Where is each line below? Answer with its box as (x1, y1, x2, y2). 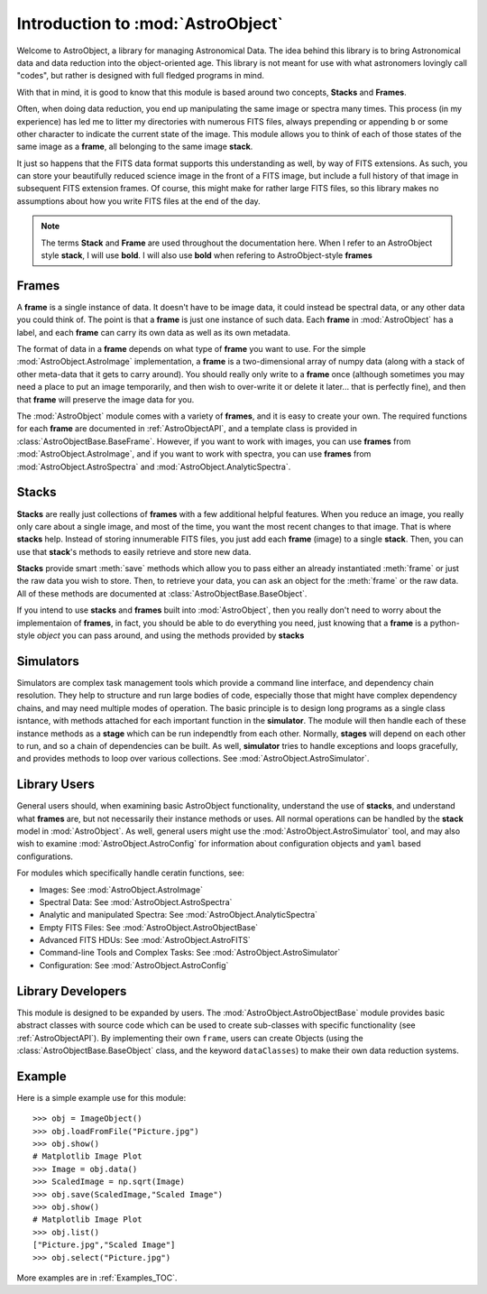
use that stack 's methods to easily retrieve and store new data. (16, 546, 252, 557)
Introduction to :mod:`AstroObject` (16, 14, 284, 33)
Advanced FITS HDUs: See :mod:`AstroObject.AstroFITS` (39, 935, 252, 946)
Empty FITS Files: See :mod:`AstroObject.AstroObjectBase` (39, 921, 259, 933)
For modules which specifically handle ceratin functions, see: (16, 867, 245, 879)
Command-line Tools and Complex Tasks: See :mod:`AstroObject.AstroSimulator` (39, 947, 341, 958)
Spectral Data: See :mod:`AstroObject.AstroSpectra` (39, 896, 233, 907)
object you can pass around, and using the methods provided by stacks (36, 630, 305, 641)
